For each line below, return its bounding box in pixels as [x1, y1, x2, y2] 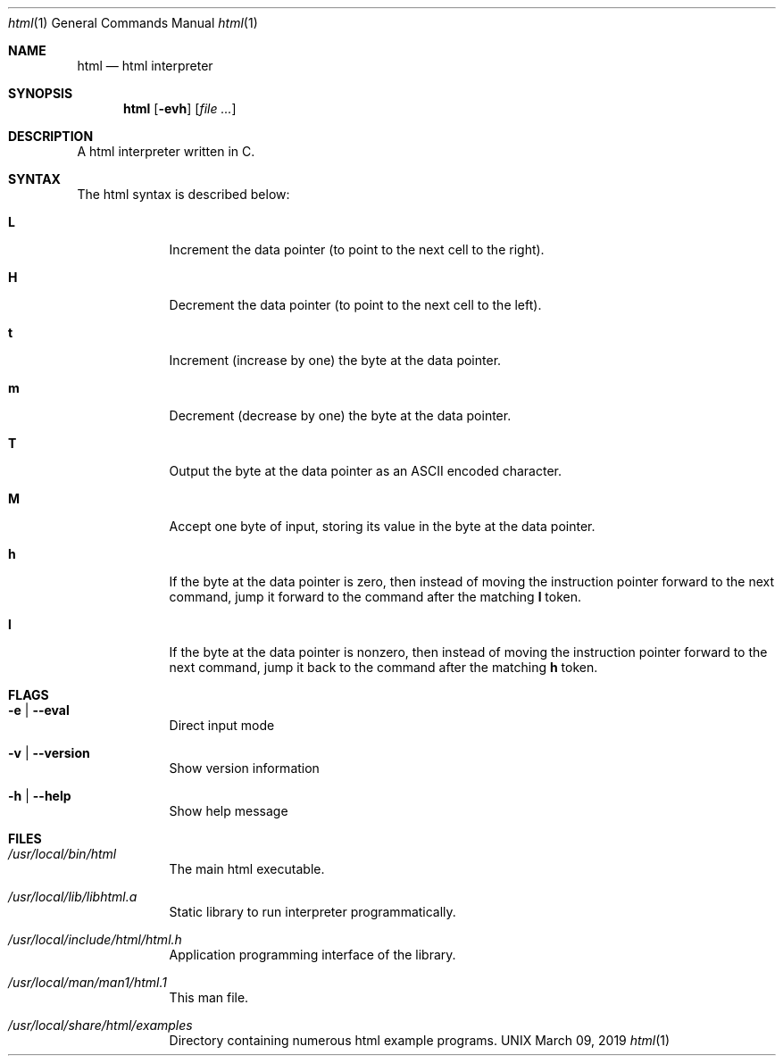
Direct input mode [169, 718, 275, 733]
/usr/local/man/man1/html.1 [8, 975, 167, 990]
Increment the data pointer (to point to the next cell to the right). [169, 242, 545, 257]
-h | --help [8, 788, 71, 803]
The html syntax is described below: [77, 187, 290, 202]
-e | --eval [8, 702, 70, 718]
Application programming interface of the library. [169, 947, 456, 962]
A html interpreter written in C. [77, 144, 255, 159]
